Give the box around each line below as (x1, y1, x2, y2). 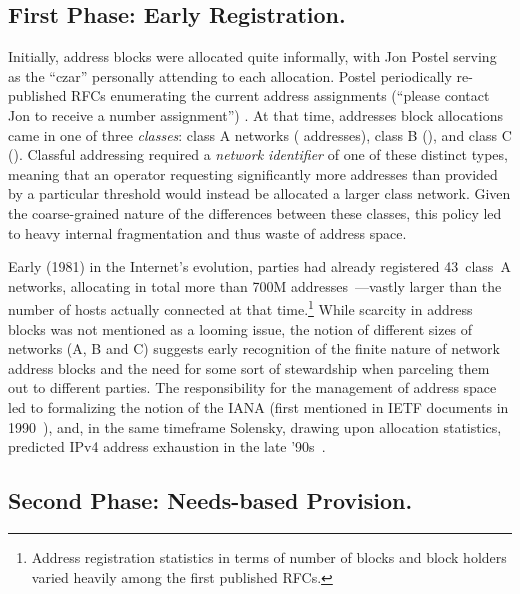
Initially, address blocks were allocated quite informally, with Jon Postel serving (8, 46, 497, 67)
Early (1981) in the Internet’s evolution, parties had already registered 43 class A (8, 256, 511, 277)
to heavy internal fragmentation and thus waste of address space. (8, 222, 407, 243)
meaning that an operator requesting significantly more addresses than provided (8, 163, 498, 184)
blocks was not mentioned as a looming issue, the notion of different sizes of (8, 318, 473, 339)
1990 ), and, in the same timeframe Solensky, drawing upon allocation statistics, (8, 416, 502, 437)
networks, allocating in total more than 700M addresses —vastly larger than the (8, 275, 502, 296)
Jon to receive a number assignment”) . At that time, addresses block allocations (8, 104, 504, 125)
